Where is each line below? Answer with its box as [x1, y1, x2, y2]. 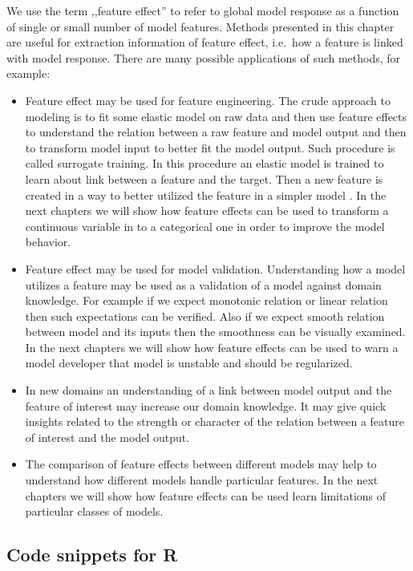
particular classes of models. [25, 503, 164, 520]
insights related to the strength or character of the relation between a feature [25, 413, 405, 430]
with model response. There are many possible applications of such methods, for [6, 49, 401, 66]
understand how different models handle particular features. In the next [25, 472, 379, 488]
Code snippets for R [6, 542, 178, 567]
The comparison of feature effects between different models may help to [25, 456, 377, 472]
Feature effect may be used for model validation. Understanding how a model [25, 260, 406, 277]
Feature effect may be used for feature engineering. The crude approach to [25, 91, 391, 108]
